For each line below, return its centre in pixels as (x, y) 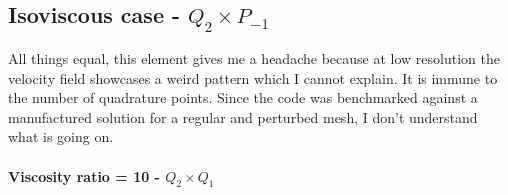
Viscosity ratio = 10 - (84, 175)
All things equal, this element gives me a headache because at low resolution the (254, 58)
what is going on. (61, 136)
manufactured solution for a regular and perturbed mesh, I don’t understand (243, 116)
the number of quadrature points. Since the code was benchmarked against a (243, 97)
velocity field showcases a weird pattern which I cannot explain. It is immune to (253, 77)
